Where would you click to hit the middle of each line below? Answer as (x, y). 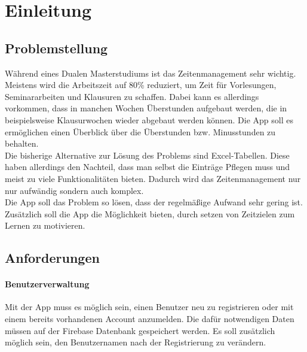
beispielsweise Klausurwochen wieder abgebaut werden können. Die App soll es (149, 119)
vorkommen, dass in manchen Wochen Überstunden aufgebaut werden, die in (146, 108)
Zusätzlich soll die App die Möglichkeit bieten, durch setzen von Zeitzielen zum (150, 213)
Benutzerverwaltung (47, 284)
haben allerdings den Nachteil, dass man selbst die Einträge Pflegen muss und (148, 167)
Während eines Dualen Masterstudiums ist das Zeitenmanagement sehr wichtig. (151, 73)
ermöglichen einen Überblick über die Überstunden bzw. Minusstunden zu (140, 131)
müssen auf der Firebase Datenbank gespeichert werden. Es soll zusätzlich (140, 330)
